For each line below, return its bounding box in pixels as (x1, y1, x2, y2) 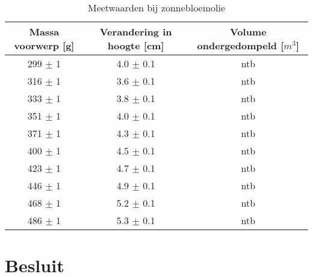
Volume (229, 25, 267, 38)
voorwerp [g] (14, 38, 75, 52)
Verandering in (99, 25, 172, 38)
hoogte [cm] (107, 38, 164, 52)
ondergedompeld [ (197, 38, 284, 52)
